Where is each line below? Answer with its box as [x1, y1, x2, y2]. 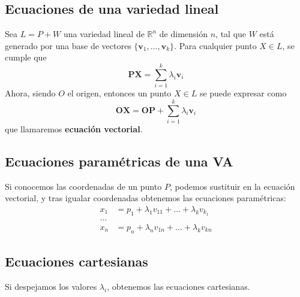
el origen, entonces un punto [67, 87, 172, 99]
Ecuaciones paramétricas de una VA [5, 151, 233, 170]
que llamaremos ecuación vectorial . [5, 122, 143, 135]
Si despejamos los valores [5, 280, 97, 292]
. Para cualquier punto [174, 39, 257, 51]
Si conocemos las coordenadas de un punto [5, 180, 162, 192]
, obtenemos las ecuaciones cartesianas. [107, 280, 250, 292]
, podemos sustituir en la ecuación [169, 180, 295, 192]
